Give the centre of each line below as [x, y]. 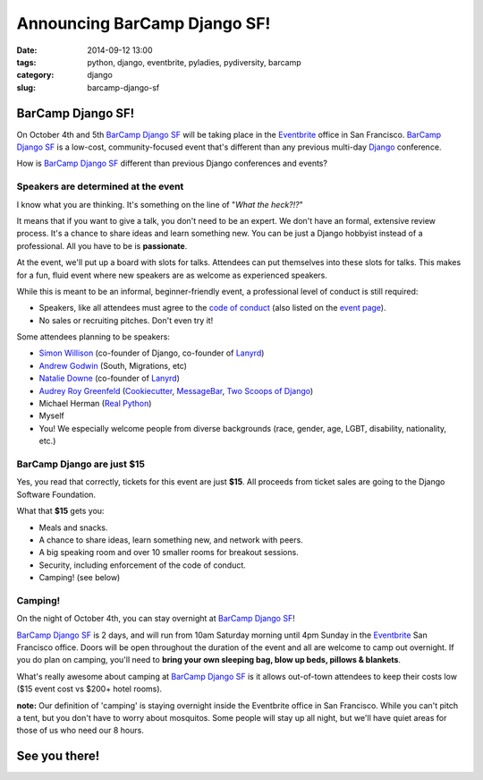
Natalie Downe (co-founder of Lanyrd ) [110, 378]
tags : [26, 62]
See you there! [58, 756]
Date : [27, 50]
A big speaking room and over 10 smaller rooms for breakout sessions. [169, 553]
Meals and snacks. [73, 527]
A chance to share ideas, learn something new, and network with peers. [171, 540]
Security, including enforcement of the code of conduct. [142, 565]
